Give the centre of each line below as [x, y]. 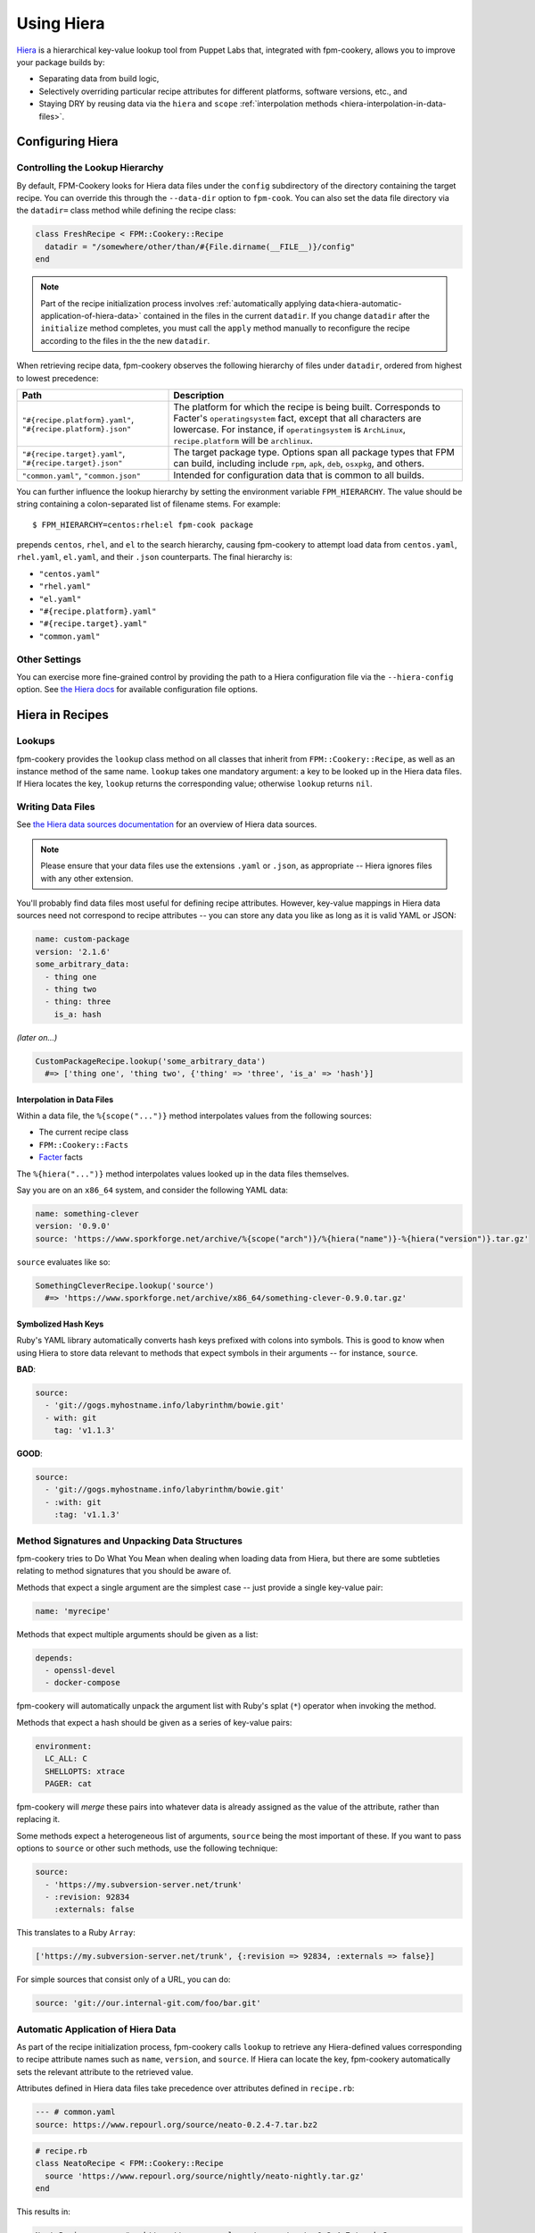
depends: [54, 1658]
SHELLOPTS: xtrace [85, 1771]
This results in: [43, 2212]
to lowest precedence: [58, 378]
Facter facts [61, 1158]
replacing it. [38, 1819]
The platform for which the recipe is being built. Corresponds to [307, 406]
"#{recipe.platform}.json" [77, 429]
